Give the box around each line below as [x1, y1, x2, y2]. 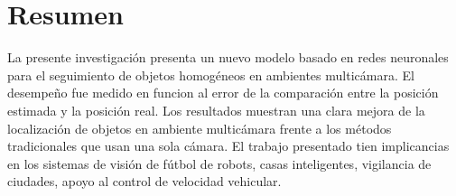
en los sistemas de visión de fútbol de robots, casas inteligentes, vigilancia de [7, 154, 432, 173]
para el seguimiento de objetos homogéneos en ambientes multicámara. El [7, 65, 414, 84]
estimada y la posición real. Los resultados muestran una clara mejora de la [7, 100, 425, 119]
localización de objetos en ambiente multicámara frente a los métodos [7, 118, 392, 137]
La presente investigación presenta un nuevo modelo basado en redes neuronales [7, 48, 449, 67]
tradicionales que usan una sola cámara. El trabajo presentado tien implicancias [7, 136, 450, 155]
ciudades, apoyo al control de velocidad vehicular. [7, 172, 282, 191]
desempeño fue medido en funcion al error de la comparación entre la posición [7, 83, 439, 102]
